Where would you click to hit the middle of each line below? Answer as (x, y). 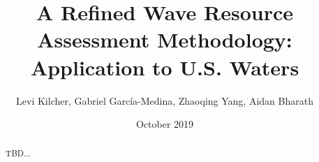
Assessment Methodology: (165, 39)
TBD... (18, 153)
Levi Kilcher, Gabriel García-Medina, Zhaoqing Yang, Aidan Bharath (165, 100)
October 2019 (165, 124)
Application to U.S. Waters (165, 67)
